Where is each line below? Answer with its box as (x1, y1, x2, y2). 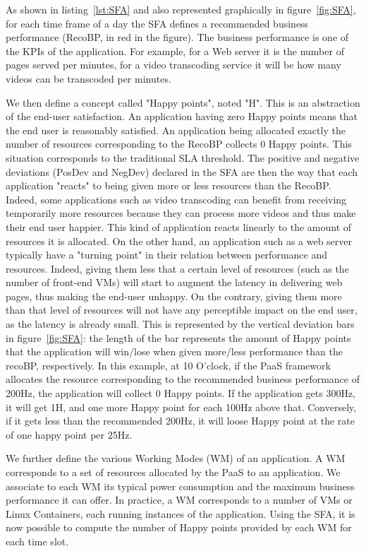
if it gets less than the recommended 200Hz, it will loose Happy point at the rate (6, 413, 355, 428)
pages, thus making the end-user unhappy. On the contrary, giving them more (6, 288, 342, 303)
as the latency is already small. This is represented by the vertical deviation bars (6, 316, 355, 331)
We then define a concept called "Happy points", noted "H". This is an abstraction (6, 95, 360, 109)
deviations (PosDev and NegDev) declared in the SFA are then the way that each (6, 164, 358, 179)
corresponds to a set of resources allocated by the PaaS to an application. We (6, 465, 341, 479)
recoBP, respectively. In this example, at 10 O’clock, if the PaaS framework (6, 357, 331, 372)
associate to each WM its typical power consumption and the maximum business (6, 478, 355, 493)
